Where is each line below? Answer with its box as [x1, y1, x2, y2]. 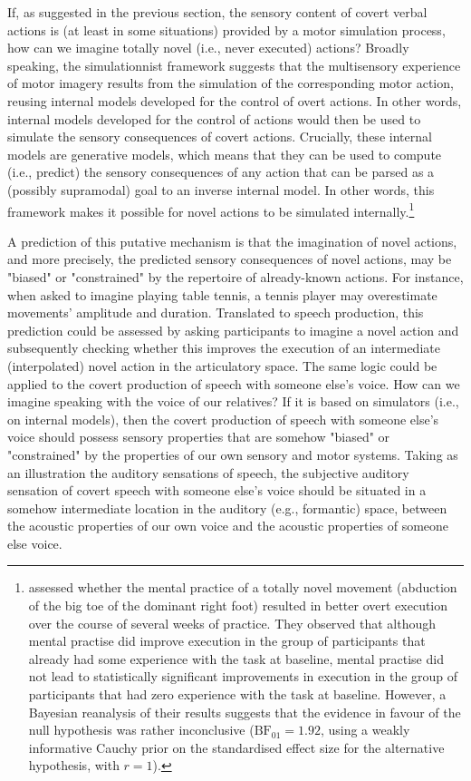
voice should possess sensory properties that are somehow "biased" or [7, 427, 390, 446]
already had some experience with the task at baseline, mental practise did [28, 649, 444, 668]
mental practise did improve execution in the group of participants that [28, 631, 426, 650]
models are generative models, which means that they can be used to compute [7, 144, 442, 163]
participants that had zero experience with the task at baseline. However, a [28, 685, 447, 704]
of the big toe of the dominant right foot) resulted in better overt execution [28, 596, 448, 615]
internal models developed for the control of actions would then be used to [7, 109, 421, 128]
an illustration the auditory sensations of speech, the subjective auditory [7, 463, 409, 482]
